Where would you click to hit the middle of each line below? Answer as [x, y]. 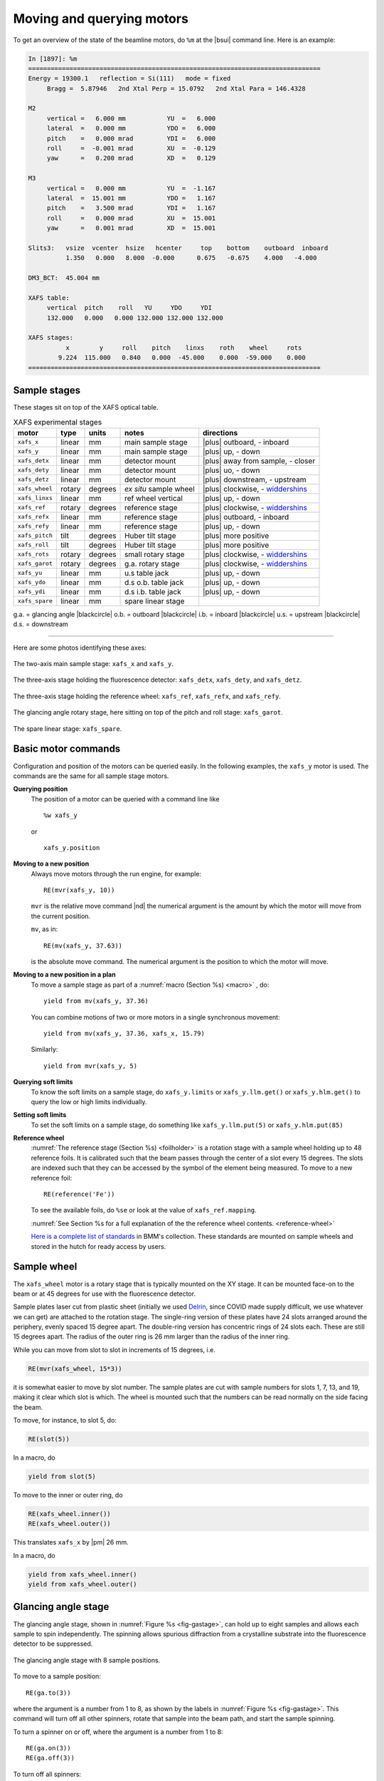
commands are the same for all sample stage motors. [91, 776]
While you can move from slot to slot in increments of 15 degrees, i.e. [114, 1349]
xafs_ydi [32, 592]
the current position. [61, 916]
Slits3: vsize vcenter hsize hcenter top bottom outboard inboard [178, 248]
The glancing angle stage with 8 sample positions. [87, 1660]
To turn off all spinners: [47, 1774]
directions [220, 432]
